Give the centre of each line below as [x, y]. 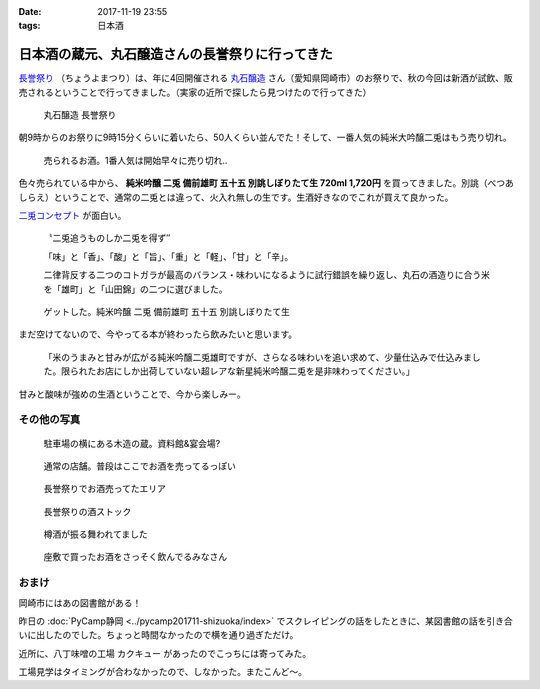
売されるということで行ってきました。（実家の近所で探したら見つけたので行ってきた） [195, 92]
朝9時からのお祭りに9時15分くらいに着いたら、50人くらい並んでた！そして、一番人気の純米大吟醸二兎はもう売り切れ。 [265, 137]
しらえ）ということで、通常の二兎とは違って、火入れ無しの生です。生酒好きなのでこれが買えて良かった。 [236, 197]
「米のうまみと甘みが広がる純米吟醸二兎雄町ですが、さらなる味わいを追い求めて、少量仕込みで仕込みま [258, 357]
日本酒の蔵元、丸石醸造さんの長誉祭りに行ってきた [176, 54]
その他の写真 [49, 420]
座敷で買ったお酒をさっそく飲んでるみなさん [135, 557]
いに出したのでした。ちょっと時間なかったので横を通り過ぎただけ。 [158, 635]
